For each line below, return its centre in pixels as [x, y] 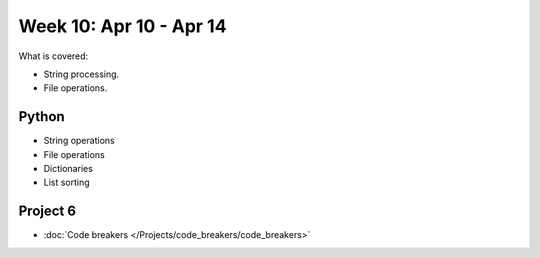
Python [41, 116]
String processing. [81, 74]
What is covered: [53, 56]
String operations [79, 141]
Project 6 [47, 211]
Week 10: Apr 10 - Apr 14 [122, 26]
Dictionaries [68, 169]
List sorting [66, 182]
